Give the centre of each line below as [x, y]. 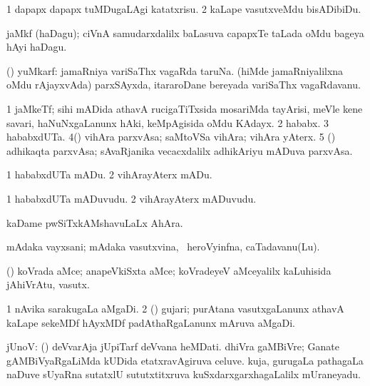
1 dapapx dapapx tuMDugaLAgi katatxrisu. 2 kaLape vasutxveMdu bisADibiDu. [184, 9]
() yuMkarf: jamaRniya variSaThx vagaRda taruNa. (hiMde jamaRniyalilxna [175, 70]
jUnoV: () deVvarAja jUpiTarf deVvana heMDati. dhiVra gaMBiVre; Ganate [173, 346]
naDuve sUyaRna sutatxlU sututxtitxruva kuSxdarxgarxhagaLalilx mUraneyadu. [184, 374]
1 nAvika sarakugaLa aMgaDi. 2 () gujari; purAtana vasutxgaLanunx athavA [175, 308]
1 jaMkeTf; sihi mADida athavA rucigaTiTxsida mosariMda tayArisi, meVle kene [185, 108]
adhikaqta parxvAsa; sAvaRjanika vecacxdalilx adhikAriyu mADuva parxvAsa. [180, 150]
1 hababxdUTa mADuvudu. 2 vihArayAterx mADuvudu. [132, 198]
